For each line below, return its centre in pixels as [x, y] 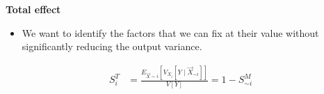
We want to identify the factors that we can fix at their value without [170, 32]
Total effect [33, 9]
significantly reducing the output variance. [112, 46]
